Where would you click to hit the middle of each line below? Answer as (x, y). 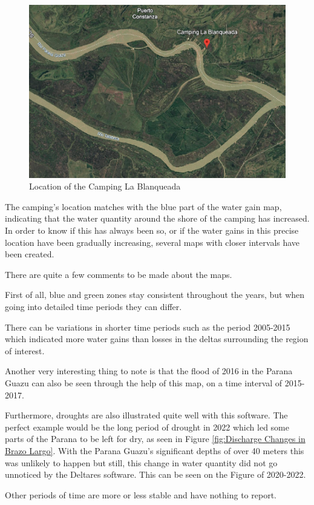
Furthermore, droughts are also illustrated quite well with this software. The (146, 415)
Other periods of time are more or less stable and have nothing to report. (141, 494)
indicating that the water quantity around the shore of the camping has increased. (157, 218)
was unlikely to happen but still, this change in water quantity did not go (141, 462)
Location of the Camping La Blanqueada (105, 186)
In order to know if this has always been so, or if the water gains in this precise (152, 230)
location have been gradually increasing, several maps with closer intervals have (152, 242)
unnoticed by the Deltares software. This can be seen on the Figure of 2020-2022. (155, 474)
